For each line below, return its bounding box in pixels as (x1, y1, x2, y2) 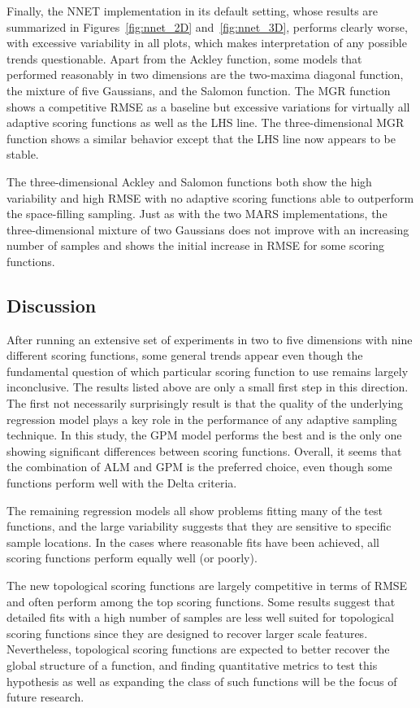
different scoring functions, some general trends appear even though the (6, 347, 363, 364)
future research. (6, 688, 84, 706)
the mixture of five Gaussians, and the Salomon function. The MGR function (6, 81, 391, 98)
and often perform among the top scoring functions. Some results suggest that (6, 592, 396, 610)
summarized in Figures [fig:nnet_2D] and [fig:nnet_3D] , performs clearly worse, (6, 18, 408, 35)
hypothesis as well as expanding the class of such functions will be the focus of (6, 672, 397, 689)
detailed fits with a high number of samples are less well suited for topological (6, 609, 394, 626)
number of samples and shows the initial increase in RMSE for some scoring (6, 237, 385, 254)
